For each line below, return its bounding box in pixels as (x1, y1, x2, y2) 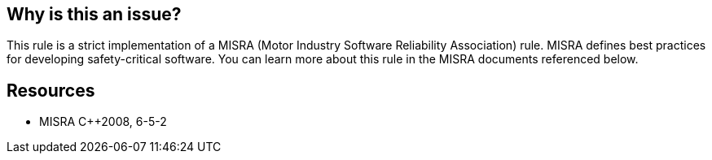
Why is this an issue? (7, 4, 182, 24)
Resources (7, 80, 95, 101)
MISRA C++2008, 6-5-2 (39, 115, 167, 129)
